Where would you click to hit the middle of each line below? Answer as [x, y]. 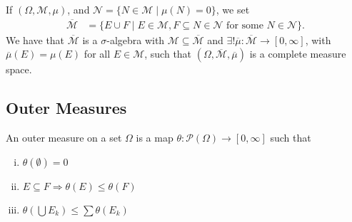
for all [97, 54]
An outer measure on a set [64, 138]
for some [245, 25]
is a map [155, 138]
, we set [233, 9]
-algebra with [136, 39]
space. [19, 69]
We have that [35, 39]
